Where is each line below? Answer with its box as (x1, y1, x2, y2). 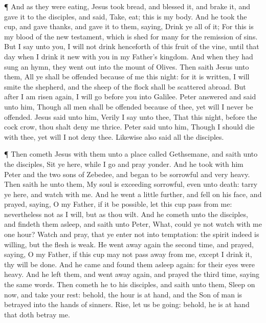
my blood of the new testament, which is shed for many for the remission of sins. (4, 31, 258, 41)
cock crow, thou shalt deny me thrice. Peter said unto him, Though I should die (4, 121, 255, 132)
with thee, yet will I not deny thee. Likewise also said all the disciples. (4, 131, 224, 142)
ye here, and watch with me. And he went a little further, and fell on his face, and (4, 188, 262, 199)
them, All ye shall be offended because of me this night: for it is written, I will (4, 71, 250, 82)
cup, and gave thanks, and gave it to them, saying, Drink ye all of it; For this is (4, 21, 254, 32)
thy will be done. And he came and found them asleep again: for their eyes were (4, 259, 255, 269)
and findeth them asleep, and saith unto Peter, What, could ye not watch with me (4, 219, 262, 229)
